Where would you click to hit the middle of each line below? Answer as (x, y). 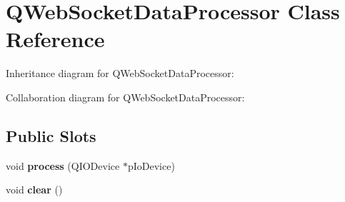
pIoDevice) (151, 165)
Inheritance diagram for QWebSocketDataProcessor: (120, 73)
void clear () (34, 190)
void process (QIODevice (63, 165)
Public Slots (51, 135)
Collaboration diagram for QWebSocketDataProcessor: (125, 97)
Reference (55, 39)
